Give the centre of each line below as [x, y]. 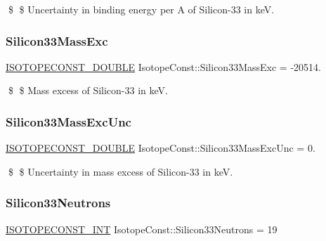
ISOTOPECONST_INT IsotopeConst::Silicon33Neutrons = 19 [142, 229]
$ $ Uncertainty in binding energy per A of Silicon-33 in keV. [141, 9]
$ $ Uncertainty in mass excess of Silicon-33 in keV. [120, 171]
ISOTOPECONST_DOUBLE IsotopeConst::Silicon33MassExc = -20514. [163, 66]
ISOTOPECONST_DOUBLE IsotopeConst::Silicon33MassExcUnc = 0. [161, 148]
